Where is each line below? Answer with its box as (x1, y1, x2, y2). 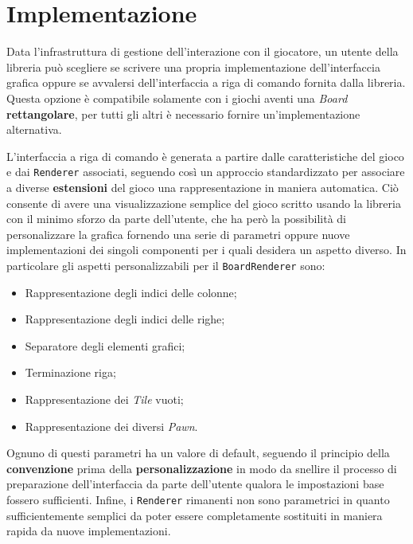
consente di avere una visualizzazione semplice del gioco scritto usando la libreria (6, 194, 401, 211)
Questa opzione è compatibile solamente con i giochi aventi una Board (6, 89, 348, 106)
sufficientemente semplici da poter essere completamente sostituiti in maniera (6, 507, 383, 523)
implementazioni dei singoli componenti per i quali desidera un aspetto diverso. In (6, 241, 407, 258)
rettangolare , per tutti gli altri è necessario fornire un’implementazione (6, 105, 360, 122)
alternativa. (6, 121, 62, 138)
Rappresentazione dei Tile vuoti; (25, 390, 184, 407)
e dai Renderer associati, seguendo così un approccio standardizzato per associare (6, 163, 405, 180)
